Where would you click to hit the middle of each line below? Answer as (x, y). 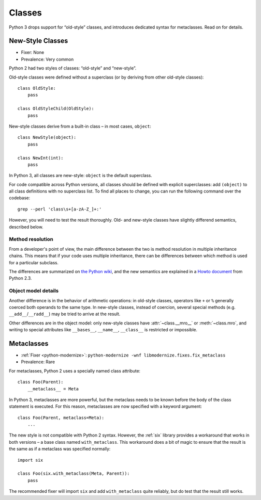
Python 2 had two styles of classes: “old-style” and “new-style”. (73, 68)
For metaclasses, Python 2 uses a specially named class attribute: (75, 371)
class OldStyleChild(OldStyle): (56, 109)
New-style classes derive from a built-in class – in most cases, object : (80, 126)
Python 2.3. (21, 278)
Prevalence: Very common (47, 59)
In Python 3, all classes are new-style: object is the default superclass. (80, 176)
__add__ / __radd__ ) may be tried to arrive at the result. (65, 314)
